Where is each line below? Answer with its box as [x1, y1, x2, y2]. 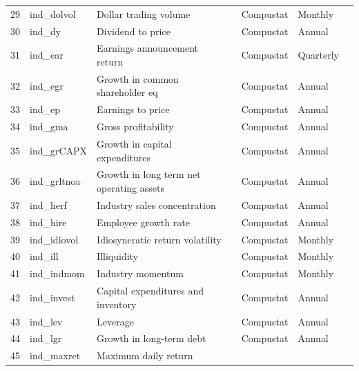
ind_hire [30, 214, 67, 229]
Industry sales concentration [97, 197, 216, 212]
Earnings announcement [97, 41, 199, 55]
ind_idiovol [30, 232, 79, 246]
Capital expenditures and [97, 283, 204, 298]
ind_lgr [30, 331, 62, 345]
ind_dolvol [30, 6, 76, 21]
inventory [97, 297, 137, 311]
